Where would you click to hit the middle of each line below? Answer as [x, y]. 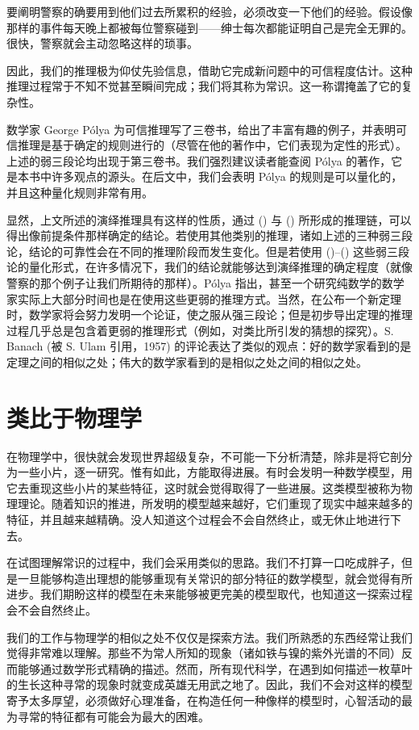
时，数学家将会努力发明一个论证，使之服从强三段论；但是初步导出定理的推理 [209, 315]
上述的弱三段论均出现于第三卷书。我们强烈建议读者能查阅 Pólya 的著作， [199, 160]
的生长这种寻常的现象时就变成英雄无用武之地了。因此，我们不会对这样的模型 [209, 684]
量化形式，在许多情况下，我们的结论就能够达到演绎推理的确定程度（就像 [220, 267]
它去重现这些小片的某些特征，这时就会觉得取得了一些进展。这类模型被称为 [204, 487]
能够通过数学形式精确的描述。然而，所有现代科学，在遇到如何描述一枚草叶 [215, 668]
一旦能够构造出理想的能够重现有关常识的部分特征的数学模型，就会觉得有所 [215, 578]
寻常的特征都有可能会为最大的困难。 [113, 716]
